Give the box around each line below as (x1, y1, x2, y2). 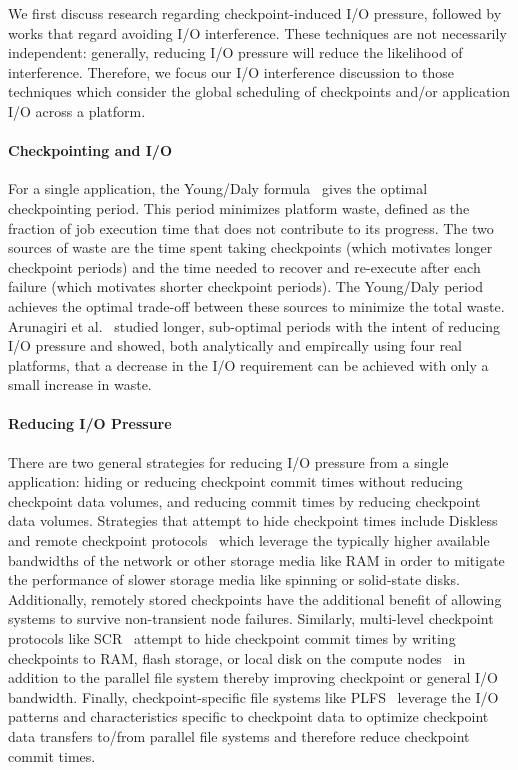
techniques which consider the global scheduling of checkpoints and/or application (8, 81, 511, 102)
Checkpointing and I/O (8, 140, 172, 161)
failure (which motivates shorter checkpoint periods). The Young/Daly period (8, 276, 484, 297)
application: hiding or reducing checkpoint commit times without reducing (8, 471, 463, 492)
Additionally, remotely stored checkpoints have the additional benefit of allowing (8, 588, 502, 609)
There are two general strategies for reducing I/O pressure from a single (8, 451, 449, 472)
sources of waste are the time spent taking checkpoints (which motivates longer (8, 237, 493, 258)
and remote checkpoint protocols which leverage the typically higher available (8, 530, 490, 551)
